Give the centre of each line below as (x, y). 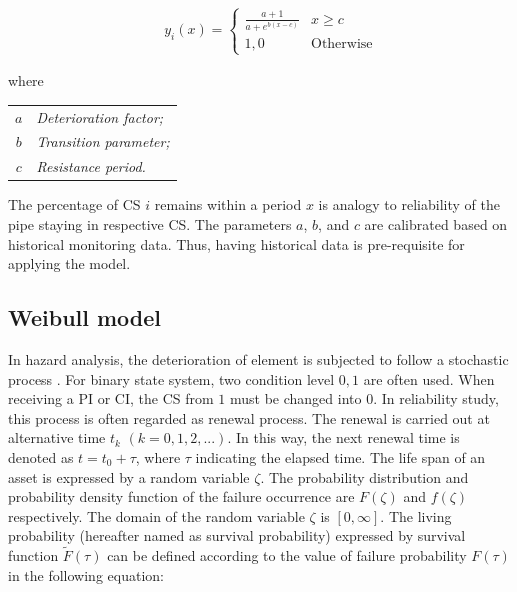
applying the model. (69, 263)
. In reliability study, (436, 398)
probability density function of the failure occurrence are (181, 496)
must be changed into (295, 398)
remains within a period (228, 204)
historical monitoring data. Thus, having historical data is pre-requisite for (236, 243)
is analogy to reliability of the (409, 204)
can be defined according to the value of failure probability (287, 555)
